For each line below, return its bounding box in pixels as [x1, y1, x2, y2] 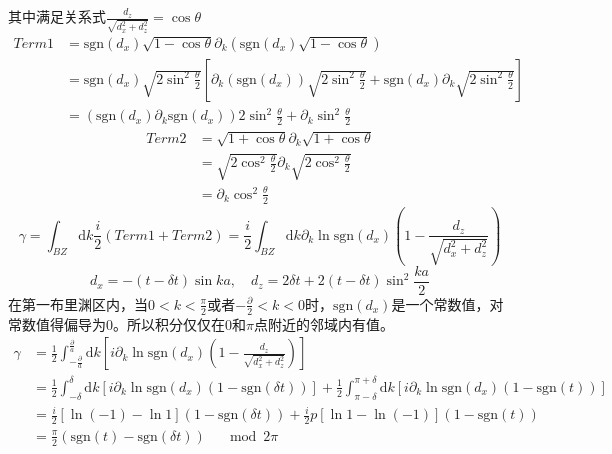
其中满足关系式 [8, 6, 106, 26]
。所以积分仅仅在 [113, 313, 225, 334]
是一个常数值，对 [391, 293, 504, 314]
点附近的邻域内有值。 [253, 313, 394, 334]
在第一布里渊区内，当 [8, 293, 148, 314]
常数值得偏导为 [8, 313, 106, 334]
